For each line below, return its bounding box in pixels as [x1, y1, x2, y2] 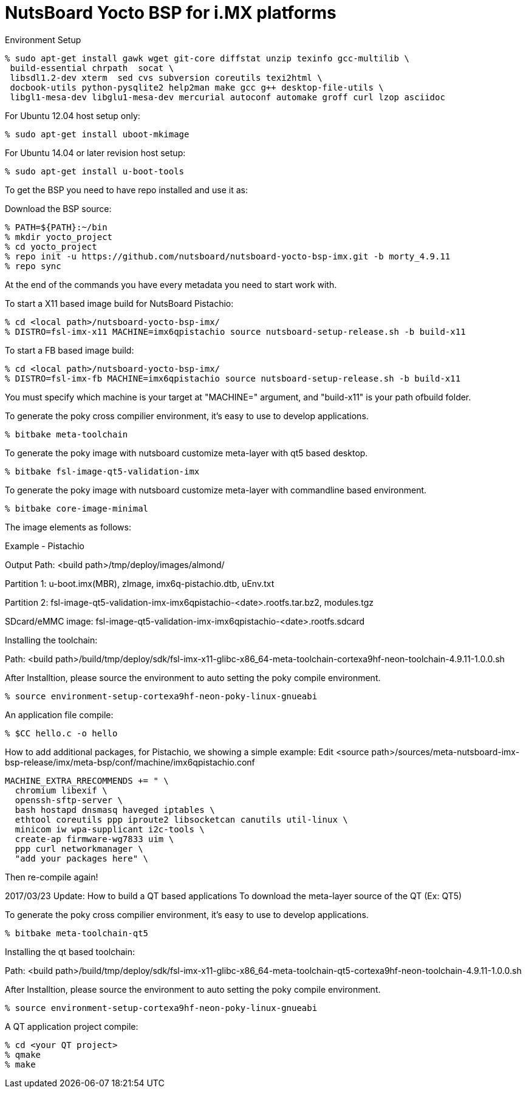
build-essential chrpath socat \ [10, 63, 174, 73]
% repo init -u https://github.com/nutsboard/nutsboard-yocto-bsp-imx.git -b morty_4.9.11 [5, 251, 451, 261]
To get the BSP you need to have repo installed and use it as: [5, 184, 248, 195]
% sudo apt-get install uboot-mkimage [5, 129, 190, 139]
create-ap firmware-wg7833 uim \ [15, 834, 174, 844]
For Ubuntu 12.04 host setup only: [5, 110, 140, 121]
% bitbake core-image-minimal [5, 503, 149, 513]
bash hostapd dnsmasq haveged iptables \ [15, 804, 215, 815]
